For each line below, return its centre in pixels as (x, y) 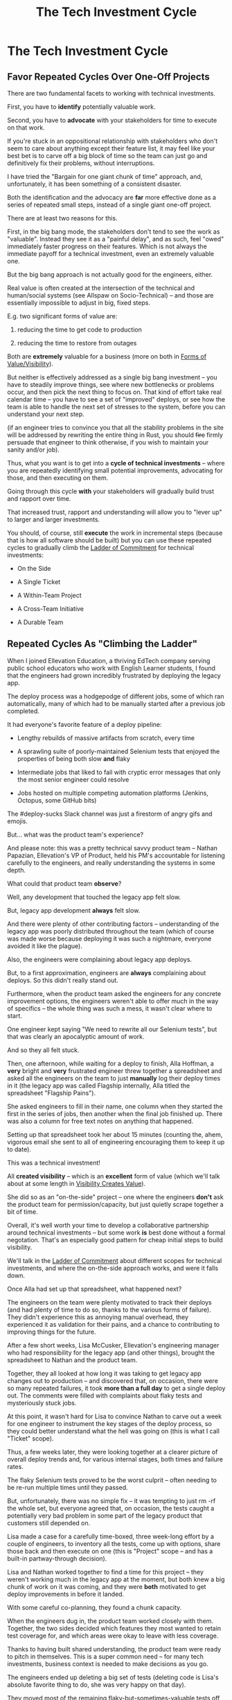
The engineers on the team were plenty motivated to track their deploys (110, 1302)
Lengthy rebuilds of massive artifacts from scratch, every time (106, 738)
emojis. (18, 821)
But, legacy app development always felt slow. (74, 910)
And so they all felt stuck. (43, 1050)
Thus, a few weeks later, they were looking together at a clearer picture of (113, 1452)
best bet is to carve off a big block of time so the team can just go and (107, 156)
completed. (23, 711)
